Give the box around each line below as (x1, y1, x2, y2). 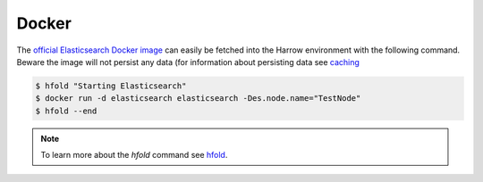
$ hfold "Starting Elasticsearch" (35, 80, 187, 91)
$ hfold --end (35, 105, 97, 116)
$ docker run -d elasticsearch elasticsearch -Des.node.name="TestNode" (35, 94, 361, 103)
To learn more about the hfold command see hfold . (40, 150, 228, 161)
